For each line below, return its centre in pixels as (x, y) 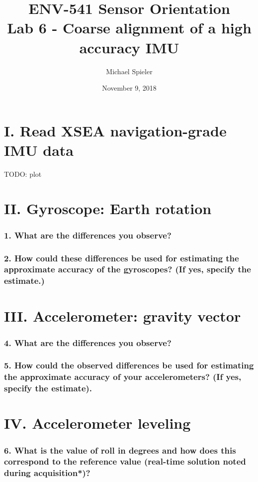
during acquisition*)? (47, 473)
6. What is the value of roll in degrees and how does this (120, 450)
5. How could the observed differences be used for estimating (129, 365)
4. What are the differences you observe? (88, 342)
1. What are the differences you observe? (88, 235)
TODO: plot (23, 174)
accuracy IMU (129, 47)
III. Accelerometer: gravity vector (123, 315)
